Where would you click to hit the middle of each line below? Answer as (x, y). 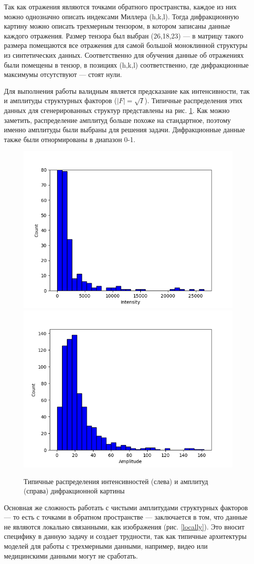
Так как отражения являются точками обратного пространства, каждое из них (120, 6)
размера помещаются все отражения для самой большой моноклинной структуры (126, 45)
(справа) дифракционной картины (74, 491)
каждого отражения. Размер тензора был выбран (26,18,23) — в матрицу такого (124, 35)
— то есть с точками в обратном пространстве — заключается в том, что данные (126, 517)
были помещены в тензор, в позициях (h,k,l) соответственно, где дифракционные (127, 64)
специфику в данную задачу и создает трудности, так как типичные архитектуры (125, 536)
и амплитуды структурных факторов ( (61, 100)
